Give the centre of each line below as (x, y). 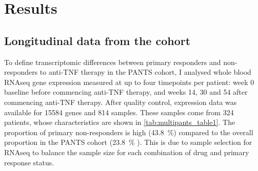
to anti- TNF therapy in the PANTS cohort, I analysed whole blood (145, 72)
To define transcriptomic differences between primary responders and (113, 62)
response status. (29, 162)
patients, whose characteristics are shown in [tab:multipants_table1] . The (120, 122)
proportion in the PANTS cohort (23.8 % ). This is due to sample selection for (128, 142)
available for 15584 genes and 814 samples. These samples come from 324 (119, 112)
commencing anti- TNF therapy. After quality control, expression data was (121, 102)
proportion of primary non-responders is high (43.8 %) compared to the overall (129, 132)
